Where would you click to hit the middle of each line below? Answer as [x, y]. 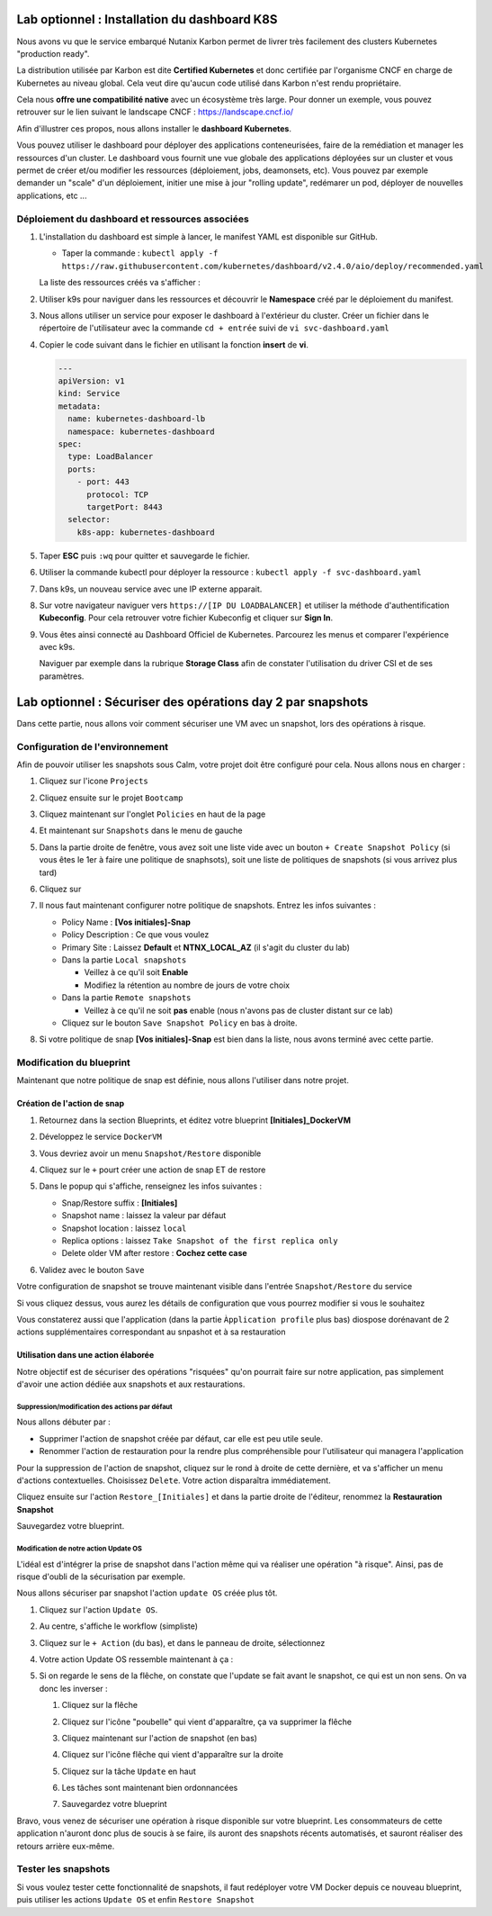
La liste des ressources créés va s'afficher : [120, 283]
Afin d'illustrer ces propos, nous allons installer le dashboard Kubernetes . [154, 128]
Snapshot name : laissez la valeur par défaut [144, 1216]
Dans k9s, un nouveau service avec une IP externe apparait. [151, 589]
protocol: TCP [117, 494]
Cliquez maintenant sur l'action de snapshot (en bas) [160, 1738]
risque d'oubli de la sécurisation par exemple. [101, 1577]
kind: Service [89, 393]
